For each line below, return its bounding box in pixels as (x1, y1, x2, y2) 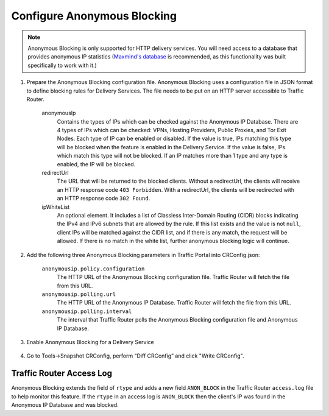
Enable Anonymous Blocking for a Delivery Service (26, 339, 155, 346)
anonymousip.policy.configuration (41, 265, 145, 272)
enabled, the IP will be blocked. (57, 160, 136, 167)
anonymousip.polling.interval (41, 308, 132, 315)
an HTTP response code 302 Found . (57, 195, 150, 202)
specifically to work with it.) (27, 62, 97, 69)
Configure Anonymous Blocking (11, 9, 177, 23)
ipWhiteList (41, 203, 70, 210)
